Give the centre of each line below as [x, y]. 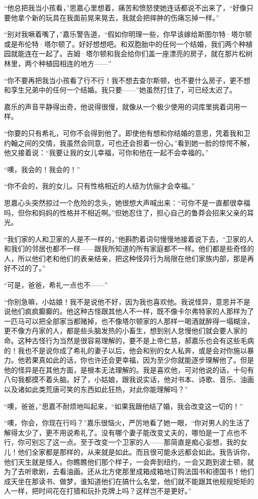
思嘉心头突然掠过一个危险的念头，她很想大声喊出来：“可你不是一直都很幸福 [127, 202]
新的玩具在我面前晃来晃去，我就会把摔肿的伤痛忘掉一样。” [125, 17]
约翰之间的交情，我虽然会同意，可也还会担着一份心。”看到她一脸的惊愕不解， [129, 143]
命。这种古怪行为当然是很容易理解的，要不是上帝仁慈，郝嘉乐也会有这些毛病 [129, 341]
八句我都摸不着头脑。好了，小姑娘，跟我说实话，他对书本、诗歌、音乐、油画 [129, 379]
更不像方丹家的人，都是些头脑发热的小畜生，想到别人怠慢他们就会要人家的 [126, 331]
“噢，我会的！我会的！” [42, 169]
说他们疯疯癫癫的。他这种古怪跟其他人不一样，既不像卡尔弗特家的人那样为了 [129, 311]
